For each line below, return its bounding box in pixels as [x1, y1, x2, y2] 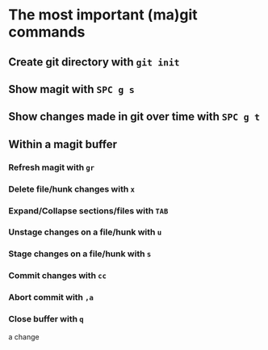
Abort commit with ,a [8, 292, 94, 303]
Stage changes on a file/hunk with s [8, 248, 152, 259]
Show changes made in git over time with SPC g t [8, 110, 261, 124]
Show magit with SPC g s [8, 82, 135, 96]
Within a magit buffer [8, 137, 117, 151]
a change [8, 331, 40, 341]
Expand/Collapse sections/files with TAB [8, 205, 169, 216]
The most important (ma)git [8, 6, 198, 24]
